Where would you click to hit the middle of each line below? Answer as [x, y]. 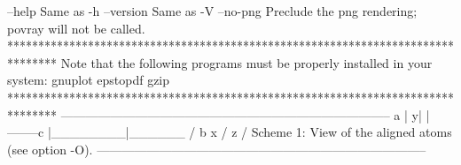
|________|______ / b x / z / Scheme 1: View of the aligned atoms [250, 132]
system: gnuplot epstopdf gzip [89, 80]
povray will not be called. [76, 28]
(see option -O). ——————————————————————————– [217, 149]
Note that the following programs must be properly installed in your [246, 62]
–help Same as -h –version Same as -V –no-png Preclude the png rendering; [212, 11]
